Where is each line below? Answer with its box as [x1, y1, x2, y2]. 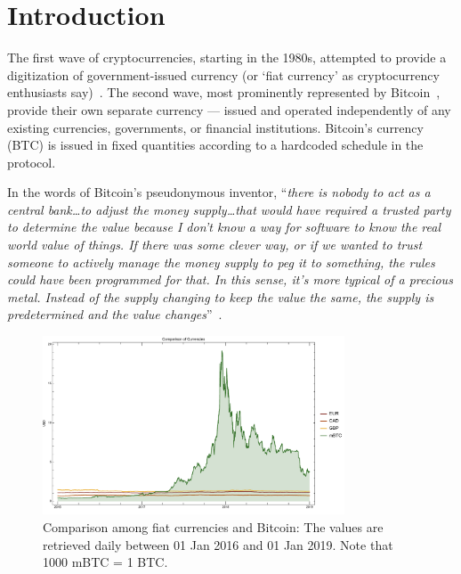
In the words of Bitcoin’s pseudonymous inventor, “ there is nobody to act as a [7, 183, 431, 201]
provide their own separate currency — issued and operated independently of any [7, 100, 451, 119]
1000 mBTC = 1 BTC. [43, 553, 168, 571]
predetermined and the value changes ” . [7, 305, 222, 324]
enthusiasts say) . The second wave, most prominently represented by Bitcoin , [7, 83, 441, 102]
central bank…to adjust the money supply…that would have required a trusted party [7, 200, 451, 218]
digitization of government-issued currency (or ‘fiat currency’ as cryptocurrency [7, 65, 440, 84]
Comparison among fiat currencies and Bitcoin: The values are [43, 518, 384, 537]
